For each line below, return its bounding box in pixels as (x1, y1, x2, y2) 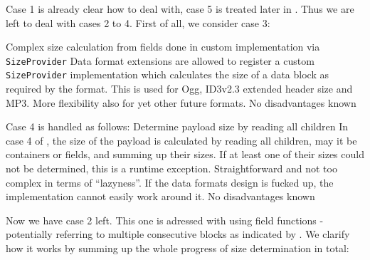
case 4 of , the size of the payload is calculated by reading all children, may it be (6, 132, 357, 147)
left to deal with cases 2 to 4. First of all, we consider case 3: (6, 15, 270, 30)
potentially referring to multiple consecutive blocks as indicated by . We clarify (6, 227, 350, 241)
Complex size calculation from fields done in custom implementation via (6, 39, 320, 54)
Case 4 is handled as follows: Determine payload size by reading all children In (6, 119, 348, 134)
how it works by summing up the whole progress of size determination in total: (6, 241, 349, 256)
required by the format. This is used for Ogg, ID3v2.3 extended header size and (6, 81, 353, 96)
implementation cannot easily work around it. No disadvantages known (6, 189, 315, 204)
